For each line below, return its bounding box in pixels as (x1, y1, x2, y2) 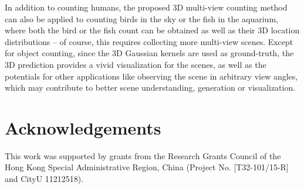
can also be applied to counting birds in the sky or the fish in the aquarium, (5, 12, 278, 25)
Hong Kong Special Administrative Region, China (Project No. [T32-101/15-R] (5, 161, 289, 173)
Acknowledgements (5, 115, 161, 139)
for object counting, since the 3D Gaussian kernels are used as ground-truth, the (5, 47, 294, 59)
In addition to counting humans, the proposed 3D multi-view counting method (5, 1, 288, 13)
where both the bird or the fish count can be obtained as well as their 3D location (5, 24, 300, 36)
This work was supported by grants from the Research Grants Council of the (5, 149, 281, 161)
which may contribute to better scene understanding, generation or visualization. (5, 81, 296, 94)
